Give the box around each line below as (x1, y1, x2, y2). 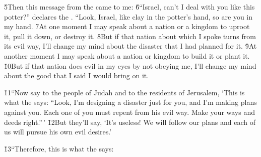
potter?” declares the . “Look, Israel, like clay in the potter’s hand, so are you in (4, 11, 253, 22)
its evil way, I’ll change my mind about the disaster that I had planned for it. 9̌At (4, 41, 257, 51)
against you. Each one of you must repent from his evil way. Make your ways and (4, 106, 255, 117)
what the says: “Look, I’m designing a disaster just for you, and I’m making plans (4, 97, 257, 107)
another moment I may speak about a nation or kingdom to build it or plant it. (4, 50, 250, 61)
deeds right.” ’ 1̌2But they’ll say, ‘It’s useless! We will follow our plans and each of (4, 116, 255, 127)
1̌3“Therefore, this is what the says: (4, 143, 114, 153)
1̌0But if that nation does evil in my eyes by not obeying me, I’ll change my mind (4, 60, 256, 71)
